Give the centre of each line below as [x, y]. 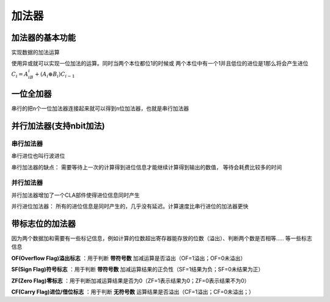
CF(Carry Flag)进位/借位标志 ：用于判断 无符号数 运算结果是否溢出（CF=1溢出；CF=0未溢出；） [133, 292]
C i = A [20, 75]
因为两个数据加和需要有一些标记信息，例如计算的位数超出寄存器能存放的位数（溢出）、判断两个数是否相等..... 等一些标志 [162, 238]
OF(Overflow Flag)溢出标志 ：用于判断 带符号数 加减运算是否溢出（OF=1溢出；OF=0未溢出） [129, 258]
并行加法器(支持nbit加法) [58, 126]
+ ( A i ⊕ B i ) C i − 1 [55, 75]
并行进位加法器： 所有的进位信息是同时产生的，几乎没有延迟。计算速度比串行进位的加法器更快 [130, 206]
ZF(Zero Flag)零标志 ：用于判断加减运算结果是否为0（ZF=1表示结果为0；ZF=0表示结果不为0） [130, 281]
